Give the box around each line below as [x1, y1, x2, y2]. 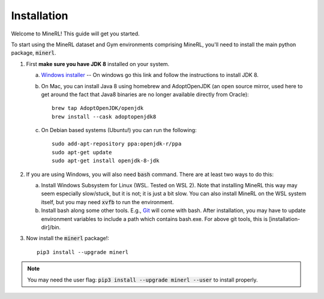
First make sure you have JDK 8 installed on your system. [26, 60, 170, 67]
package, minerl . [11, 49, 56, 56]
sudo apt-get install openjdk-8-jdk [52, 157, 160, 165]
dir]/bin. [41, 223, 61, 231]
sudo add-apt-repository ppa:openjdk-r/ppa [52, 140, 182, 147]
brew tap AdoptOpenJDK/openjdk [52, 105, 144, 112]
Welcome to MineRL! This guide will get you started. [11, 30, 140, 37]
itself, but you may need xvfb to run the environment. [41, 198, 174, 205]
